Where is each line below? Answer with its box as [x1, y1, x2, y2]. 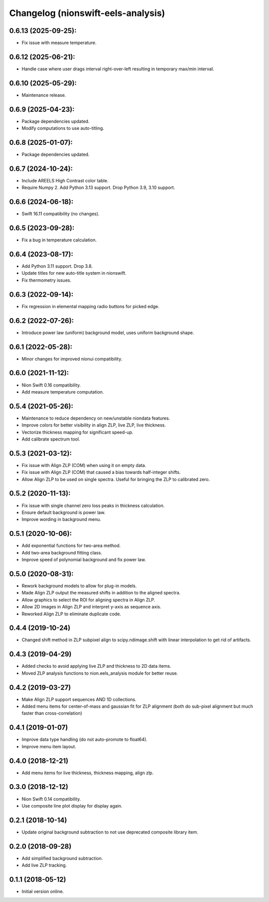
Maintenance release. [21, 92, 66, 98]
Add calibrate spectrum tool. [21, 436, 80, 442]
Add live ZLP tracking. [21, 862, 67, 869]
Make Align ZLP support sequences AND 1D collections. [21, 696, 136, 702]
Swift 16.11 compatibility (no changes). [21, 211, 100, 217]
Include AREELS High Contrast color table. [21, 177, 109, 183]
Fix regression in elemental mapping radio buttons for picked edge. [21, 303, 159, 309]
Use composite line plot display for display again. [21, 803, 123, 809]
